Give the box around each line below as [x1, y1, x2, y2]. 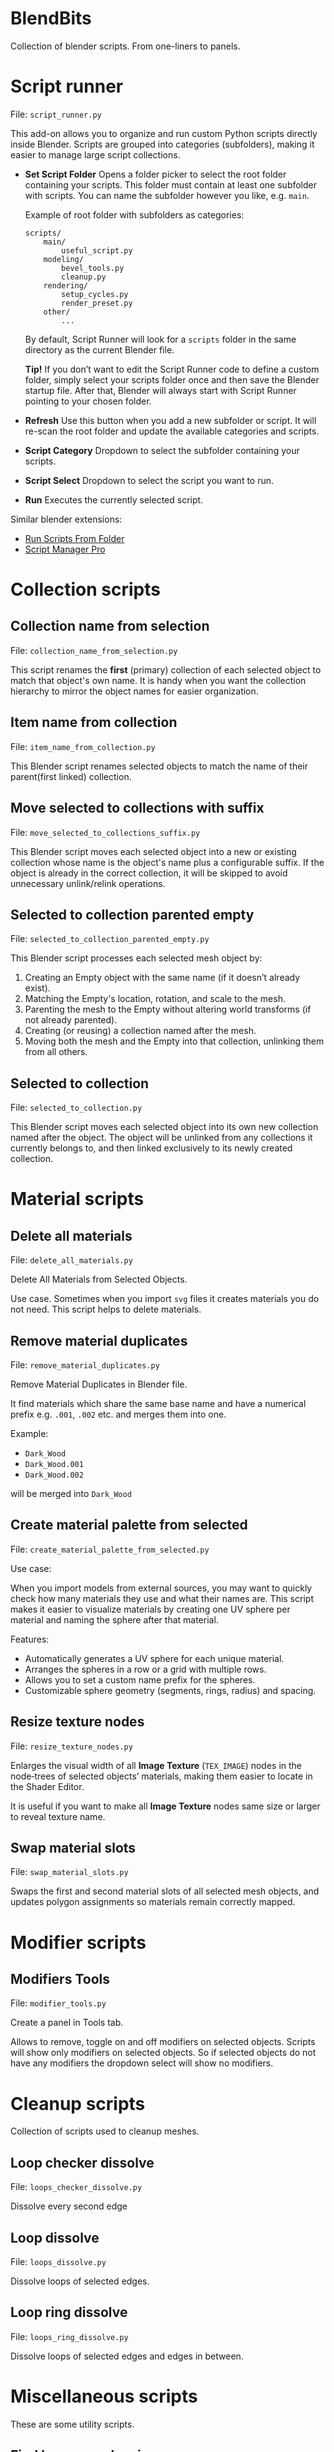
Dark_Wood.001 [24, 1459, 84, 1469]
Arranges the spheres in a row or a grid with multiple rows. [24, 1663, 267, 1675]
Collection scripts [10, 578, 161, 601]
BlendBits [10, 7, 92, 30]
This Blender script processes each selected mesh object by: [10, 952, 263, 964]
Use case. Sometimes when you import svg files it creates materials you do [10, 1293, 320, 1305]
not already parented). [24, 1014, 118, 1026]
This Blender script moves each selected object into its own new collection [10, 1121, 319, 1133]
